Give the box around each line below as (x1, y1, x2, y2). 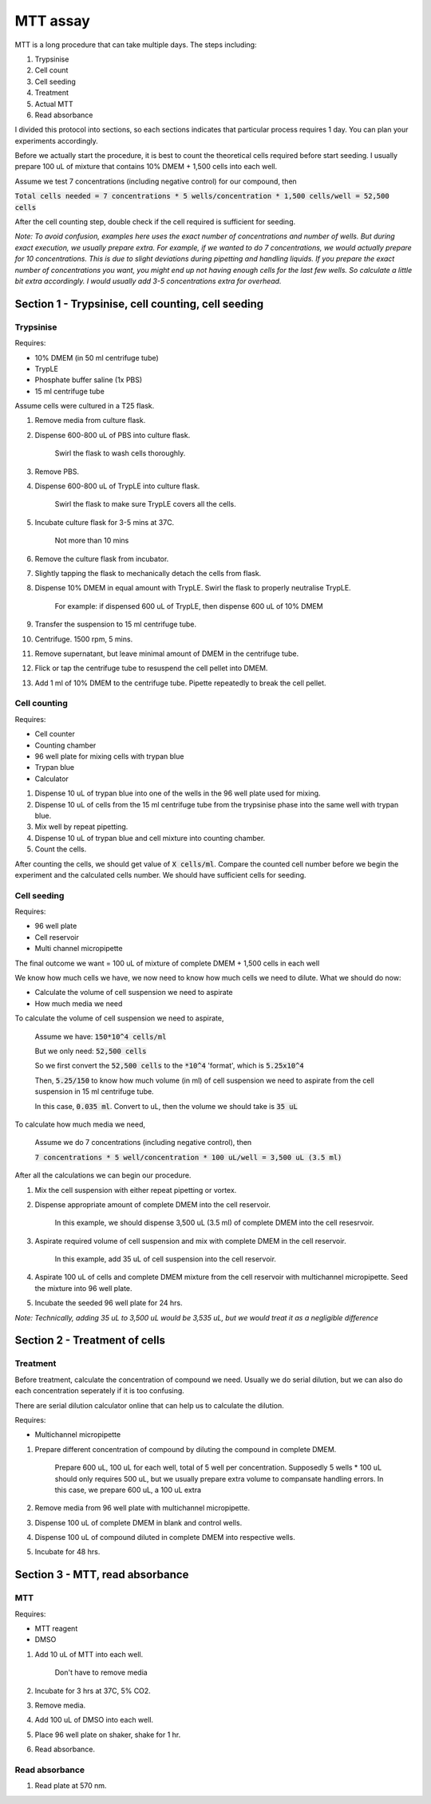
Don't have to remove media (54, 1668, 148, 1677)
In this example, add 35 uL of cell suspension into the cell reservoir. (54, 1254, 277, 1264)
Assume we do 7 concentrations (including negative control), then (34, 1138, 252, 1147)
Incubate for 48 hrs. (34, 1547, 101, 1557)
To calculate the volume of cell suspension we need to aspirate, (14, 1013, 224, 1023)
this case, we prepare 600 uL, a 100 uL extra (54, 1485, 202, 1494)
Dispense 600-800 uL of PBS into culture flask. (34, 430, 191, 440)
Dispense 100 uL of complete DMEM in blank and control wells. (34, 1518, 243, 1527)
